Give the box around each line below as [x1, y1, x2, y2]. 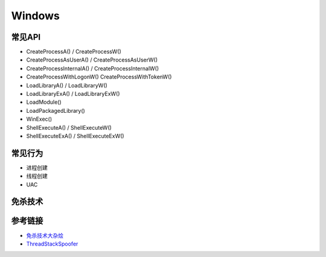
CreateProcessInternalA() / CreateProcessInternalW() [26, 65, 159, 72]
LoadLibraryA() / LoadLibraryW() [26, 81, 108, 89]
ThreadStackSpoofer [26, 240, 78, 247]
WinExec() [26, 115, 53, 123]
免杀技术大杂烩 [26, 232, 63, 239]
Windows [11, 9, 60, 22]
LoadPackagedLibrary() [26, 107, 86, 114]
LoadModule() [26, 98, 62, 106]
